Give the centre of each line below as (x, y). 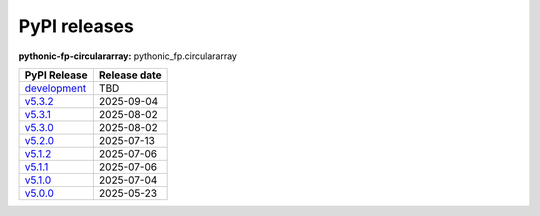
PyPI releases (76, 26)
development (55, 88)
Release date (130, 75)
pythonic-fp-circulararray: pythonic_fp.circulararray (127, 56)
